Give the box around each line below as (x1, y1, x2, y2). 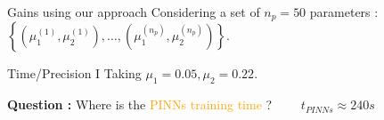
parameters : (309, 3, 379, 20)
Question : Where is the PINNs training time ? (7, 95, 273, 114)
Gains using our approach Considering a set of (7, 3, 260, 20)
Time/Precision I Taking (7, 64, 142, 83)
